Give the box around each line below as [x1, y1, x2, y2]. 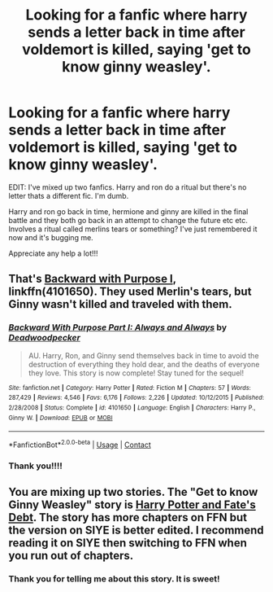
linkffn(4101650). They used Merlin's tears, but [8, 285, 252, 299]
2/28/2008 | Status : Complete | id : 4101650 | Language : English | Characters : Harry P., [8, 403, 256, 412]
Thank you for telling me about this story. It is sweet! [8, 573, 220, 585]
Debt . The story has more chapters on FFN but [8, 511, 248, 524]
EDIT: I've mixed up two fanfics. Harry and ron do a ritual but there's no [8, 182, 247, 192]
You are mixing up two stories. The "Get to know [8, 485, 258, 499]
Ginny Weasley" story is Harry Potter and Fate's [8, 498, 256, 512]
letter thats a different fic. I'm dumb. [8, 191, 129, 200]
